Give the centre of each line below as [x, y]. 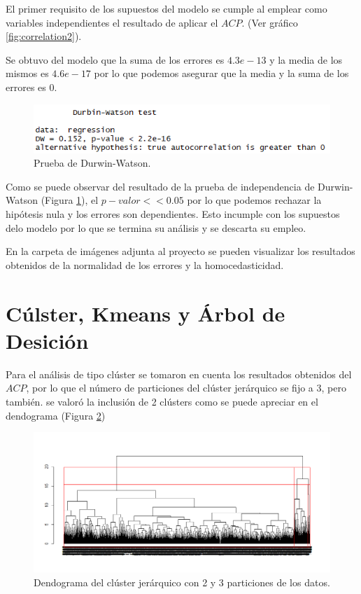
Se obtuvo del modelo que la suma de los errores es [115, 59]
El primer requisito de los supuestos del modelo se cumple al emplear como [167, 8]
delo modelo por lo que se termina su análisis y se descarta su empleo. [156, 227]
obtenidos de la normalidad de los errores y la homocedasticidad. [145, 264]
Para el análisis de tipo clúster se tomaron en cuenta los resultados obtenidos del [179, 374]
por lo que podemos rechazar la [254, 200]
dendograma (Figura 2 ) [56, 415]
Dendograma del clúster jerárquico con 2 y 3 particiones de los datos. [182, 582]
